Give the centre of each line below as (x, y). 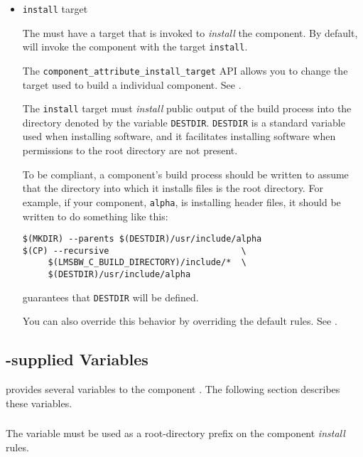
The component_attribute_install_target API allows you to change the (185, 70)
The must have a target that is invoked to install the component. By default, (190, 32)
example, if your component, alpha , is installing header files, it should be (181, 201)
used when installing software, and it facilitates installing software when (179, 136)
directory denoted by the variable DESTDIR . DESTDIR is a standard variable (184, 122)
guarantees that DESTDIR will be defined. (110, 297)
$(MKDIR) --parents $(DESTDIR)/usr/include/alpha (142, 239)
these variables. (39, 403)
